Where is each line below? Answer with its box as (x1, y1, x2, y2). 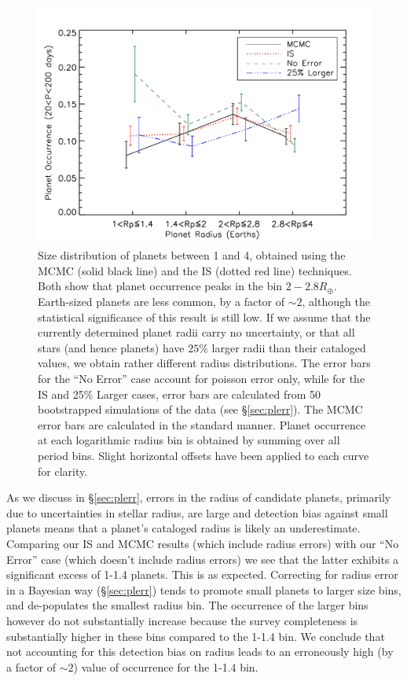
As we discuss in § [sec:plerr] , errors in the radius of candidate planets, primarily (6, 489, 391, 506)
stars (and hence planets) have (38, 339, 185, 355)
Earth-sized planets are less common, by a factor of (38, 293, 285, 310)
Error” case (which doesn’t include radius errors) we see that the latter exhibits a (6, 550, 399, 567)
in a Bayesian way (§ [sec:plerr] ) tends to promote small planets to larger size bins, (6, 581, 401, 598)
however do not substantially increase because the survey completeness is (6, 612, 358, 628)
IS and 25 (38, 385, 84, 402)
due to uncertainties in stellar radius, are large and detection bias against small (6, 504, 388, 521)
